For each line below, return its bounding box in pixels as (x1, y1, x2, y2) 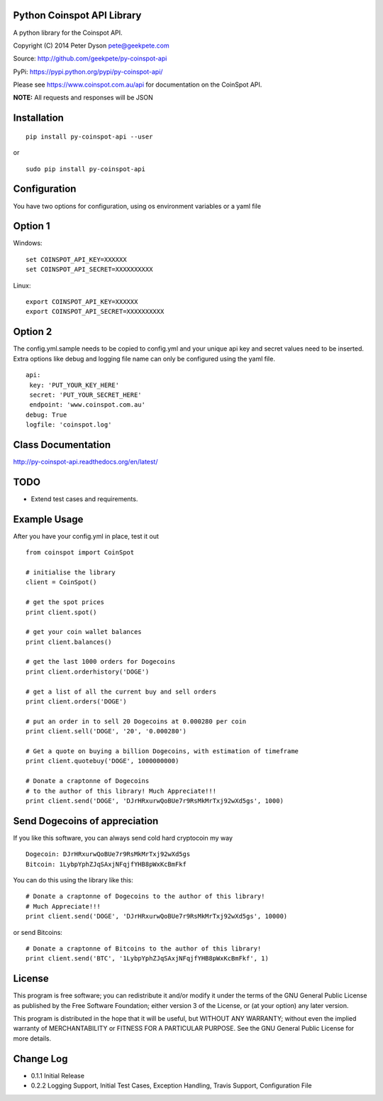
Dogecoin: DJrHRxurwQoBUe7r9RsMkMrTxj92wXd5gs (26, 850, 191, 858)
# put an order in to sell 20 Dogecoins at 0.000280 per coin (26, 717, 247, 725)
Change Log (13, 1053, 68, 1065)
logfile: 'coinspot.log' (26, 421, 112, 429)
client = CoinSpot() (26, 579, 97, 586)
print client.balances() (26, 637, 112, 646)
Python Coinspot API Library (13, 9, 142, 21)
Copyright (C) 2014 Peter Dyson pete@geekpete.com (13, 41, 170, 50)
